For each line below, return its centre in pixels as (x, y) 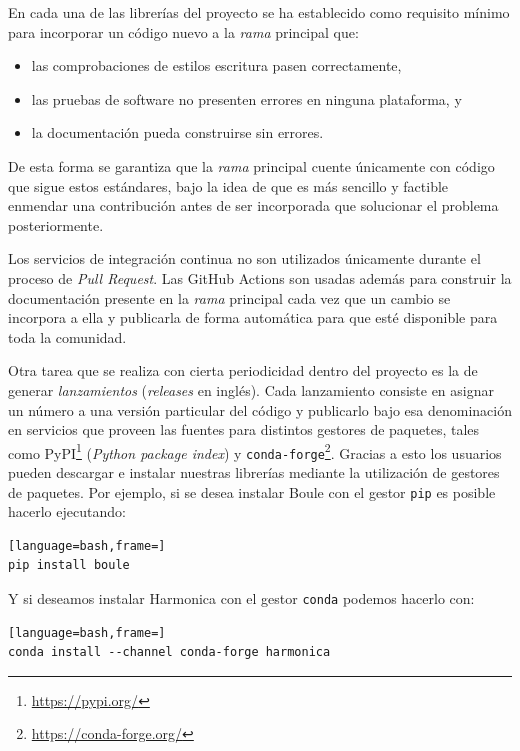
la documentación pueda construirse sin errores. (177, 132)
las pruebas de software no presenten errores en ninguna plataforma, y (246, 98)
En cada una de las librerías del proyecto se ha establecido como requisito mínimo (259, 12)
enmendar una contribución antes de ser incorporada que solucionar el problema (253, 205)
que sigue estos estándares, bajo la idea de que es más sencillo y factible (228, 185)
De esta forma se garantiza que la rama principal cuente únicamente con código (251, 165)
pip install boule (69, 565)
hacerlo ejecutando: (67, 511)
